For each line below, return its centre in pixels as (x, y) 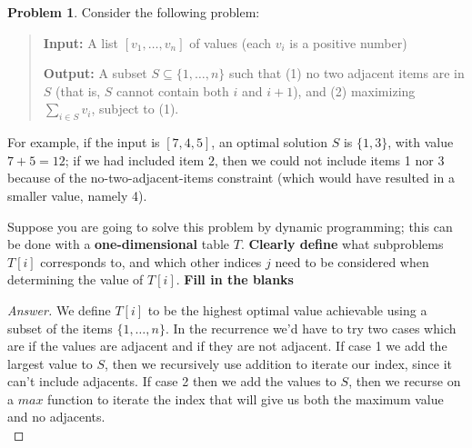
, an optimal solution (269, 142)
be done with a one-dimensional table (119, 244)
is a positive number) (348, 42)
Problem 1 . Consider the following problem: (134, 12)
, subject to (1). (135, 109)
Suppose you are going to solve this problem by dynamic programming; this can (230, 226)
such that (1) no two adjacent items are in (346, 73)
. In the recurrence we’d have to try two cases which (311, 328)
